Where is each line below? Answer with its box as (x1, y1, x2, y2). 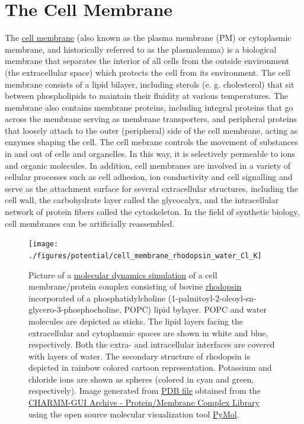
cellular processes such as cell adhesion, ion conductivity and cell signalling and (5, 171, 293, 183)
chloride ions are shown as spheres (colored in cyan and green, (28, 372, 254, 385)
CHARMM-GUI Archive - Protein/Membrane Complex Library (28, 396, 260, 409)
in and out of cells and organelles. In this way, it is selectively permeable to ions (5, 147, 295, 160)
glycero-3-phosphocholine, (28, 303, 121, 316)
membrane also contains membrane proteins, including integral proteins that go (5, 101, 293, 113)
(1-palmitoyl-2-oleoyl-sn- (168, 291, 257, 304)
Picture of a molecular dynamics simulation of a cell (28, 268, 217, 281)
